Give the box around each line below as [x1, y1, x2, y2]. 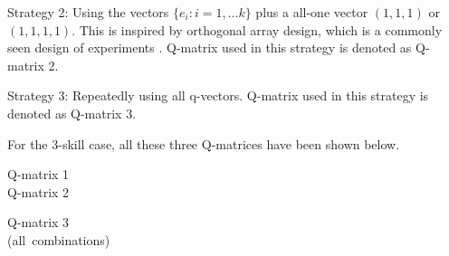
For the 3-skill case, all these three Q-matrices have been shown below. [7, 134, 400, 153]
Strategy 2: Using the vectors [7, 3, 169, 21]
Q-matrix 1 [7, 165, 70, 184]
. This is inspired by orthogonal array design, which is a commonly [72, 20, 443, 39]
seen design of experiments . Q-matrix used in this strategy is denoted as [7, 38, 412, 57]
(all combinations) [7, 230, 110, 249]
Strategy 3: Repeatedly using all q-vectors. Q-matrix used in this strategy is [7, 86, 429, 105]
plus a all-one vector [255, 3, 368, 21]
